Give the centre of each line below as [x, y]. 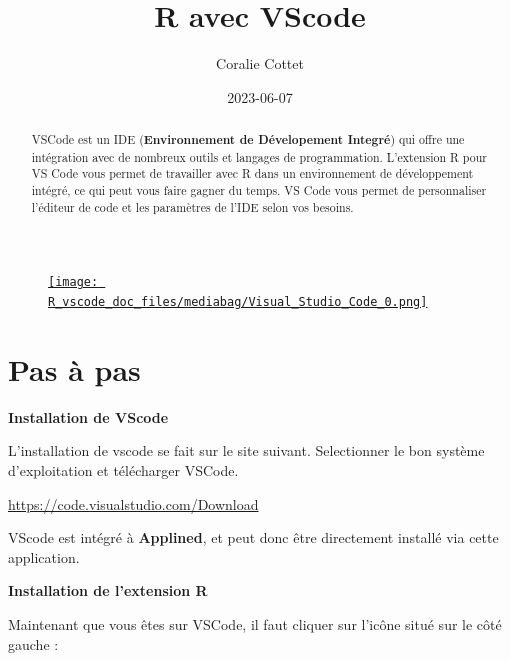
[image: [73, 282]
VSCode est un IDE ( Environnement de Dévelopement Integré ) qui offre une [248, 140]
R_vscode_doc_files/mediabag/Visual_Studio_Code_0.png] [238, 302]
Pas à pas [74, 368]
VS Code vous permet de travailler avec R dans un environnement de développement [252, 173]
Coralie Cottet [260, 63]
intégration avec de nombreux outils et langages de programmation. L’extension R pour [259, 156]
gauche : [33, 643]
